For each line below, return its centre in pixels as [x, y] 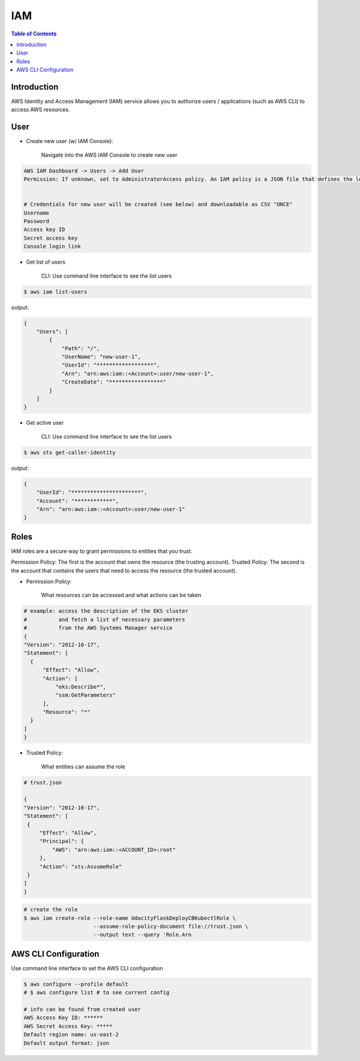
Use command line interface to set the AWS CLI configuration [87, 968]
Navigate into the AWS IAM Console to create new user [109, 155]
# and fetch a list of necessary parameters [104, 619]
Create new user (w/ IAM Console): [70, 141]
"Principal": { [61, 841]
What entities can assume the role [83, 767]
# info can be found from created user [82, 1010]
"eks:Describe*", [80, 687]
